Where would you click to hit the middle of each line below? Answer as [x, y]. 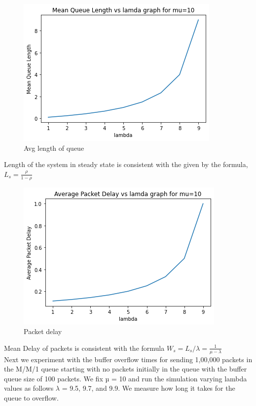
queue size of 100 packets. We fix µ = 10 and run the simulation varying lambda [126, 378]
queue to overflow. [31, 398]
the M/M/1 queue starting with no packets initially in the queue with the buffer [126, 369]
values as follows [29, 388]
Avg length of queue [54, 148]
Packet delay [43, 331]
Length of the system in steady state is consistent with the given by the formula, [126, 164]
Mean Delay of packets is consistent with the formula [84, 348]
